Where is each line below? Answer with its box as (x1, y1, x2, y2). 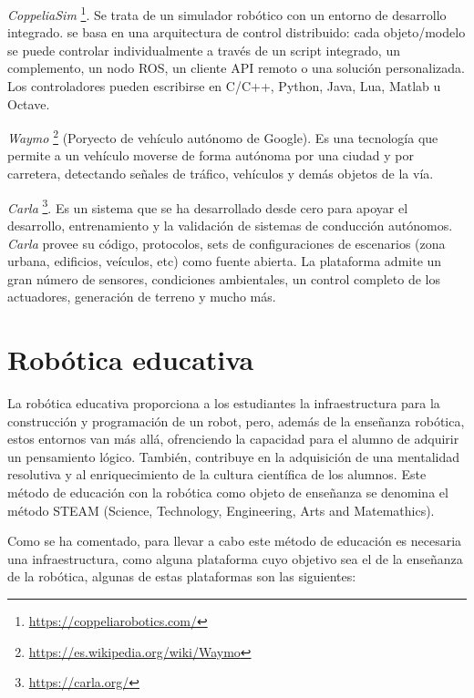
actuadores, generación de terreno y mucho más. (7, 287, 276, 306)
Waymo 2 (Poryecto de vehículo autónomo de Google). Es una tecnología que (7, 126, 438, 147)
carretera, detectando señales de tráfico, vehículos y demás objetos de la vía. (7, 164, 434, 183)
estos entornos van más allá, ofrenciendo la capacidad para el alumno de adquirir (7, 429, 459, 448)
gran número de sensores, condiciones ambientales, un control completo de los (7, 269, 441, 288)
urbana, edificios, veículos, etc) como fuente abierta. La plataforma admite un (7, 251, 442, 271)
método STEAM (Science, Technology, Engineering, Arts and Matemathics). (7, 500, 435, 519)
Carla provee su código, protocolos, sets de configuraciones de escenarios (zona (7, 233, 446, 252)
